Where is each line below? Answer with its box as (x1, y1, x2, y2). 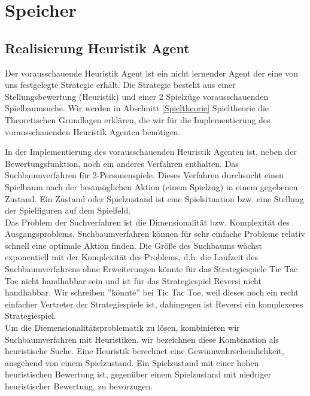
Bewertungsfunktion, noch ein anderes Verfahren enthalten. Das (5, 157, 239, 169)
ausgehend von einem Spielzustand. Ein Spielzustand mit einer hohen (5, 356, 259, 368)
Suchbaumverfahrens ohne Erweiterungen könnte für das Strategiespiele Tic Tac (5, 263, 298, 275)
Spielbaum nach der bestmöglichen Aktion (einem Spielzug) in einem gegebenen (5, 180, 298, 193)
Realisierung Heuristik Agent (5, 38, 190, 57)
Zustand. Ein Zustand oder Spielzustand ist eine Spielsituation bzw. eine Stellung (5, 192, 304, 205)
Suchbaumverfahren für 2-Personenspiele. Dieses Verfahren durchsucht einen (5, 169, 284, 181)
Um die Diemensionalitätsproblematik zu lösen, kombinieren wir (5, 321, 240, 334)
